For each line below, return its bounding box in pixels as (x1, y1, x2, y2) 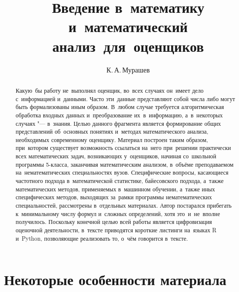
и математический (68, 16, 188, 36)
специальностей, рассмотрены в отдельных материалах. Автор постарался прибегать (15, 201, 232, 210)
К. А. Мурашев (106, 64, 150, 74)
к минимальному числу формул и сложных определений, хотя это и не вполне (15, 209, 220, 218)
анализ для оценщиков (52, 36, 204, 56)
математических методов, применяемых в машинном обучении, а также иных (15, 184, 215, 193)
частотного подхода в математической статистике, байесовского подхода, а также (15, 177, 224, 185)
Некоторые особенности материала (4, 269, 227, 290)
